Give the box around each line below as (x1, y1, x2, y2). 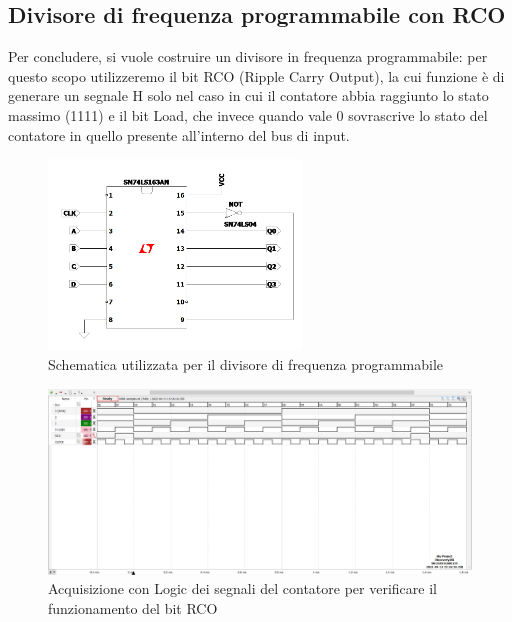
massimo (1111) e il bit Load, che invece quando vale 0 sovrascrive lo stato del (8, 104, 488, 125)
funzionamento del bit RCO (48, 597, 218, 618)
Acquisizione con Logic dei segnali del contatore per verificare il (48, 578, 437, 599)
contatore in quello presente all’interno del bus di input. (8, 124, 350, 145)
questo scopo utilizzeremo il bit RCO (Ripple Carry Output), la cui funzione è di (8, 65, 505, 86)
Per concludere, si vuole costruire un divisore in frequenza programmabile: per (8, 46, 488, 67)
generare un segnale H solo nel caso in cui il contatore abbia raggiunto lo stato (8, 85, 489, 106)
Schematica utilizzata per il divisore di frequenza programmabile (48, 354, 444, 375)
